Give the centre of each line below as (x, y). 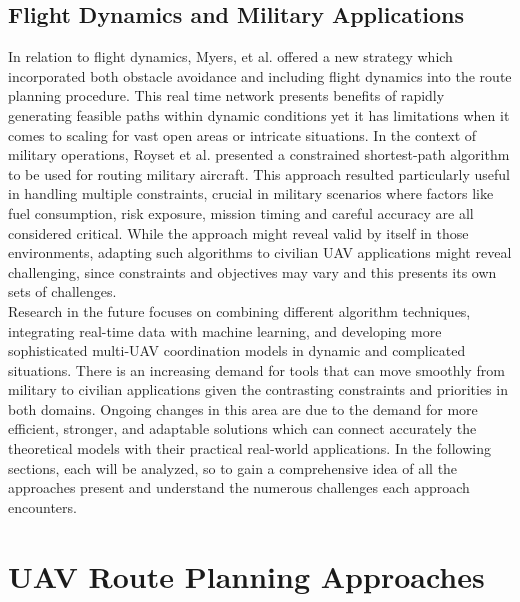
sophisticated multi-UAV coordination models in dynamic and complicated (237, 350)
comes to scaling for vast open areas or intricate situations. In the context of (242, 134)
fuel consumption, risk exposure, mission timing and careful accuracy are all (241, 212)
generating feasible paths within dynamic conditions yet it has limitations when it (259, 114)
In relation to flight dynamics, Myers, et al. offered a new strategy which (230, 56)
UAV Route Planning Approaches (246, 575)
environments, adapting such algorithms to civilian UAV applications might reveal (260, 252)
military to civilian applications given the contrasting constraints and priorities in (258, 389)
